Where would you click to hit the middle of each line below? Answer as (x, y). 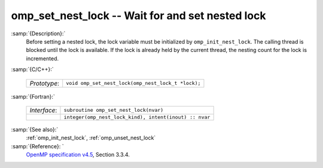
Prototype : (45, 83)
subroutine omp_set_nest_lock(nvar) (114, 110)
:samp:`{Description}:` (38, 33)
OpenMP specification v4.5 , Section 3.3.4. (78, 155)
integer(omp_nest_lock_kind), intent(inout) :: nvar (137, 117)
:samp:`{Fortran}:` (33, 96)
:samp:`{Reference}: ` (37, 146)
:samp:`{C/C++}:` (32, 69)
